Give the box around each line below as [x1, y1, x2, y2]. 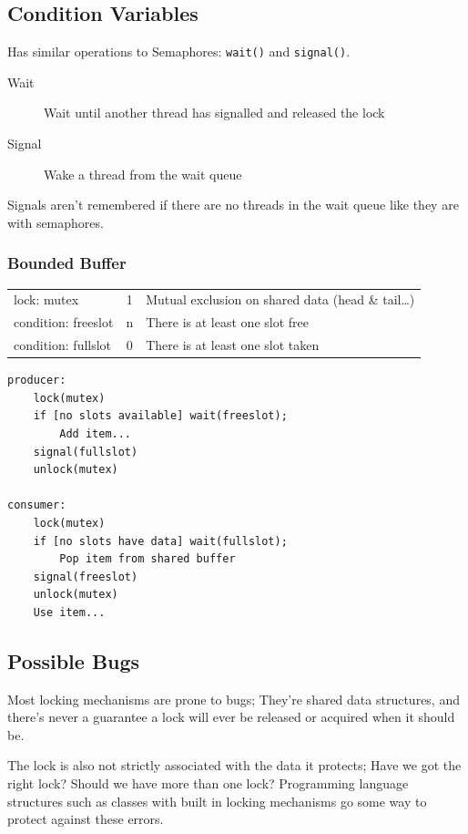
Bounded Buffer [7, 252, 127, 274]
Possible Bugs [7, 646, 140, 674]
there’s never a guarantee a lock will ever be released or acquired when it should [7, 707, 455, 726]
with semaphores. [7, 212, 104, 232]
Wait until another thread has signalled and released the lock [44, 103, 385, 122]
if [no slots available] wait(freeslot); [33, 409, 288, 423]
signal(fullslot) [33, 445, 138, 458]
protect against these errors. [7, 809, 164, 829]
